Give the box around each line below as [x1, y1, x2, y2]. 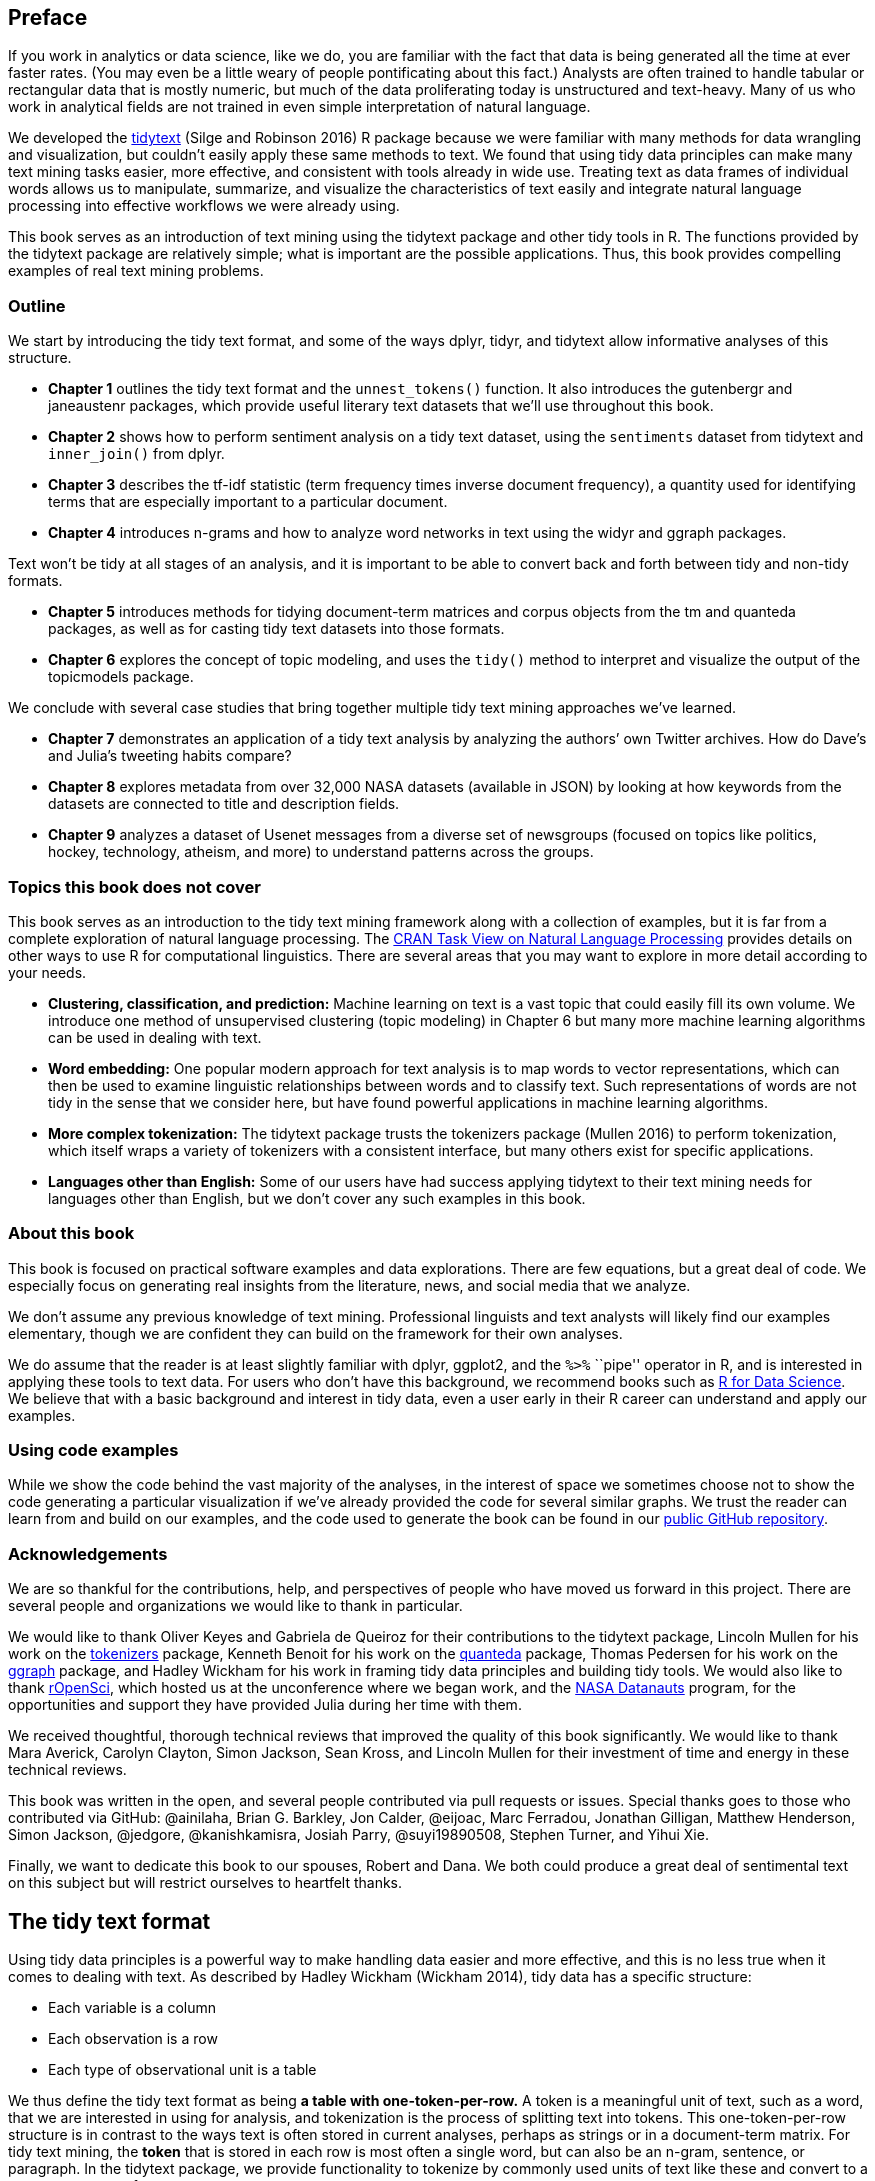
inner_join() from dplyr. [48, 445, 225, 463]
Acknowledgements [8, 1543, 168, 1564]
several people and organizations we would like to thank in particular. [8, 1597, 463, 1615]
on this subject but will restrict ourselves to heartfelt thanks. [8, 1874, 403, 1892]
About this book [8, 1223, 135, 1244]
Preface [8, 5, 88, 30]
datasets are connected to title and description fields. [48, 795, 400, 813]
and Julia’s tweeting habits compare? [48, 747, 292, 765]
